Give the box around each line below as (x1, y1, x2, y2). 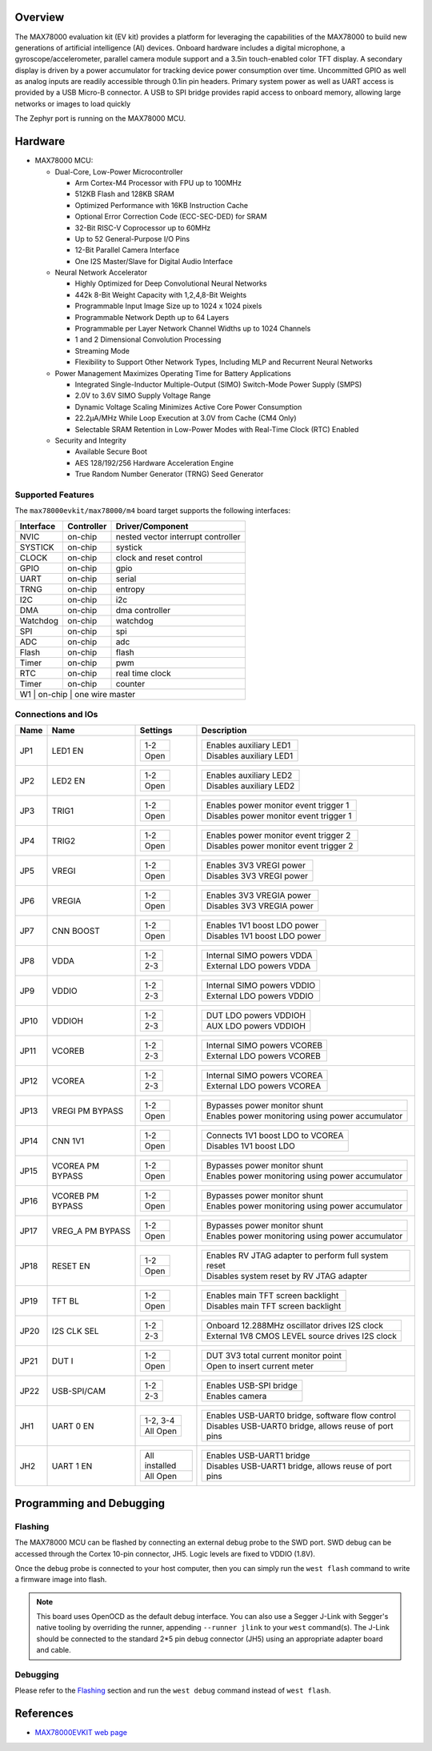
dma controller (115, 604, 171, 615)
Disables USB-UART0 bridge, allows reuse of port (206, 1420, 394, 1432)
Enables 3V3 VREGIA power (206, 890, 312, 901)
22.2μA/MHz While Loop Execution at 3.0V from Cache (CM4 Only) (74, 413, 297, 423)
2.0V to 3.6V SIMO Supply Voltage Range (74, 391, 211, 400)
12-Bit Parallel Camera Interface (74, 245, 180, 255)
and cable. (36, 1645, 71, 1655)
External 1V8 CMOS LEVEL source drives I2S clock (206, 1331, 398, 1342)
